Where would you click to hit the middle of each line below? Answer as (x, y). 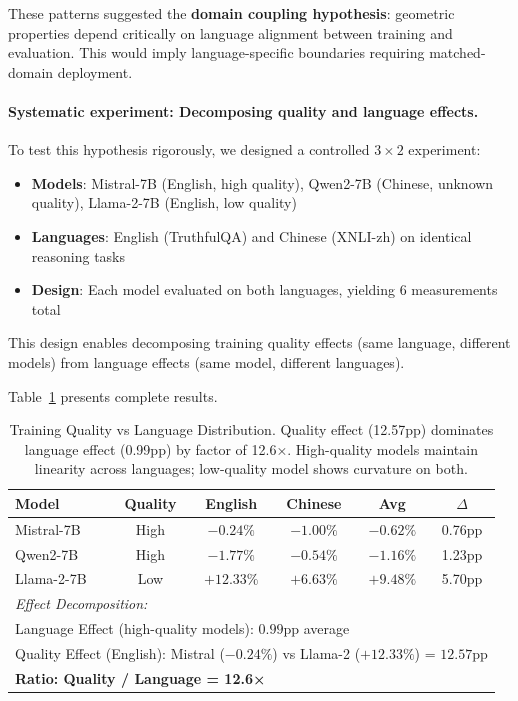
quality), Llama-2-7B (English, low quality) (164, 202)
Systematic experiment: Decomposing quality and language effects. (243, 110)
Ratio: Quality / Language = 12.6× (140, 677)
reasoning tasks (78, 255)
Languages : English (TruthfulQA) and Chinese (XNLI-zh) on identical (251, 235)
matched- (457, 52)
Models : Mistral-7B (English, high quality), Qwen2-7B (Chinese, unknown (262, 182)
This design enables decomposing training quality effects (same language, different (259, 342)
